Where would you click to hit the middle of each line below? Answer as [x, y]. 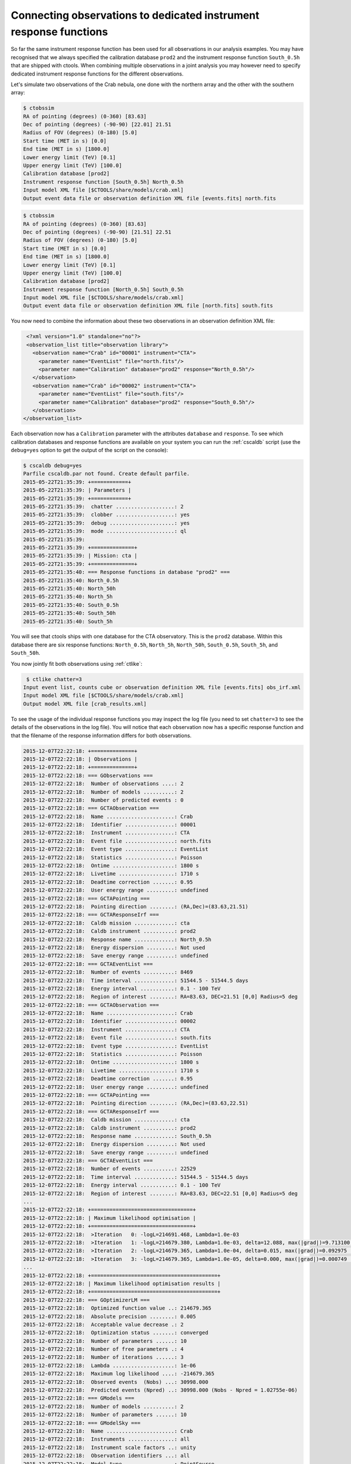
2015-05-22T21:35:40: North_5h [68, 597]
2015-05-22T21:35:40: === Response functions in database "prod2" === [127, 572]
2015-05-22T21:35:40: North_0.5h [71, 580]
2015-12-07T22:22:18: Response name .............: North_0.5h [117, 939]
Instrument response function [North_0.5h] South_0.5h [103, 289]
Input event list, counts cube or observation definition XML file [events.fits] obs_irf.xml [162, 687]
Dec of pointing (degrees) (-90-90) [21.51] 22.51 [97, 232]
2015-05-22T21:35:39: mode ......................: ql [105, 531]
